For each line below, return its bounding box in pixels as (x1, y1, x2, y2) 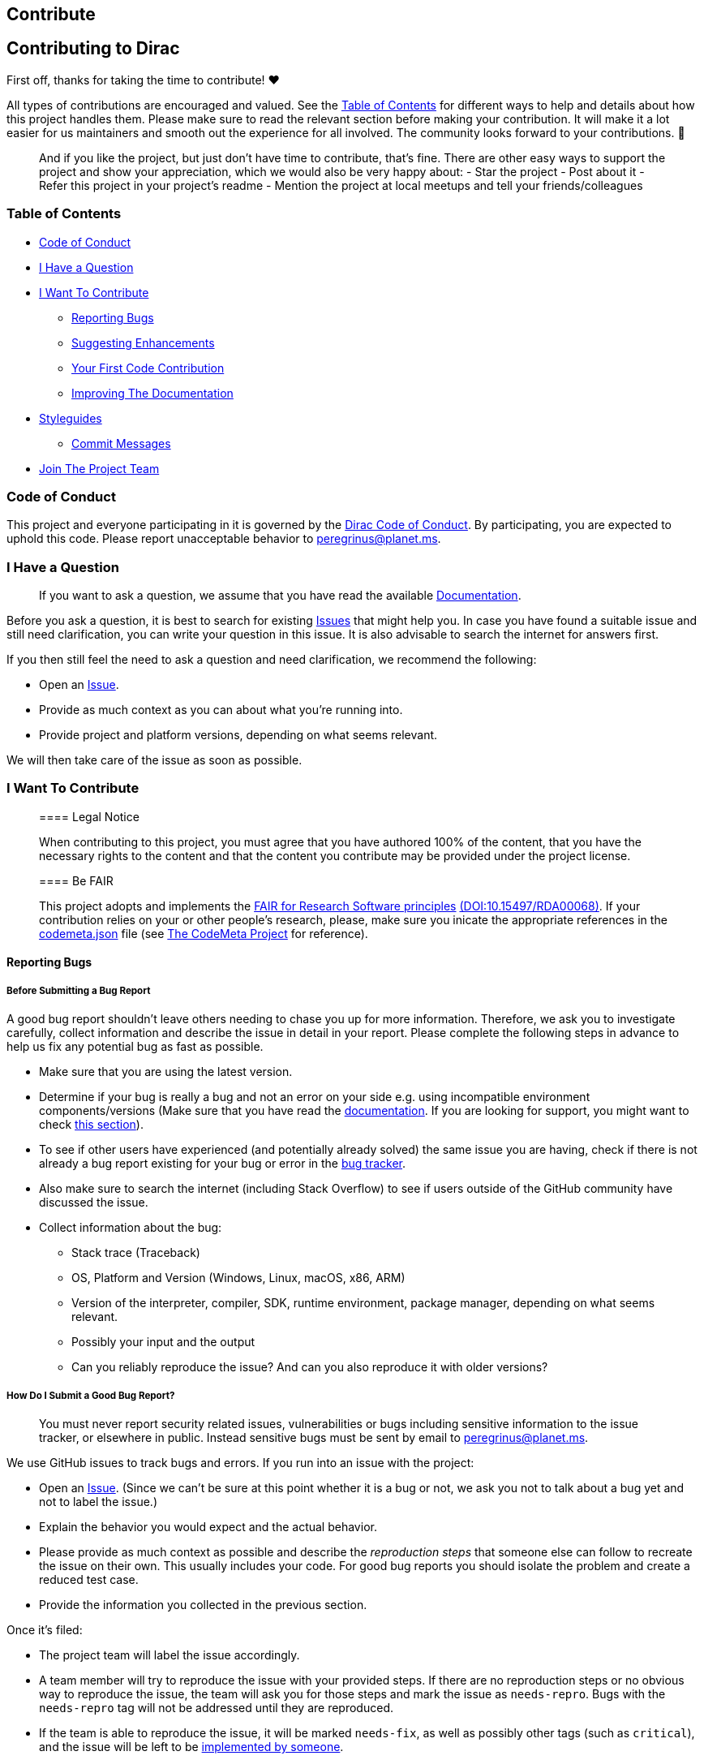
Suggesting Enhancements (71, 335, 215, 350)
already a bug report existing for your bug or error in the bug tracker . (39, 1156, 406, 1171)
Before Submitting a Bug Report (6, 984, 151, 996)
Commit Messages (71, 436, 171, 450)
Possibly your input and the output (71, 1335, 255, 1349)
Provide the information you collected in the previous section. (39, 1598, 367, 1612)
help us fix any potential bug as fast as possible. (6, 1039, 264, 1054)
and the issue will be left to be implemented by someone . (39, 1740, 344, 1754)
